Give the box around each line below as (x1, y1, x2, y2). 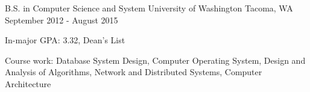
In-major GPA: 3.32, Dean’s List (5, 34, 125, 46)
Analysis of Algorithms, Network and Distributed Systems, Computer (5, 66, 262, 78)
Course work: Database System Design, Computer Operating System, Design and (5, 54, 306, 66)
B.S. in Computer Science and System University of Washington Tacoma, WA (5, 2, 293, 14)
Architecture (5, 77, 51, 90)
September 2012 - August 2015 (5, 13, 118, 26)
